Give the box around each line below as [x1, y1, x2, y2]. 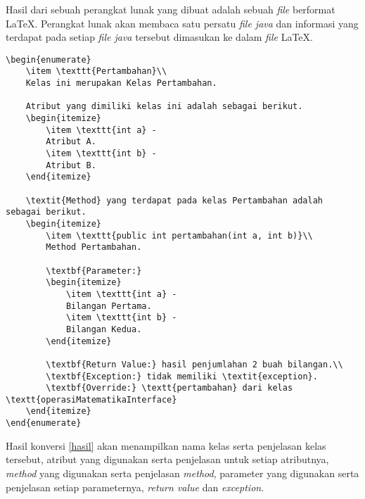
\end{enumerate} [6, 418, 82, 429]
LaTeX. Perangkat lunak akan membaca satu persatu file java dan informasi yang [6, 15, 359, 30]
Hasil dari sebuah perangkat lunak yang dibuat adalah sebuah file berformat [6, 2, 335, 16]
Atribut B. [46, 160, 96, 170]
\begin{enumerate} [6, 54, 91, 65]
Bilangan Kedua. [65, 324, 142, 334]
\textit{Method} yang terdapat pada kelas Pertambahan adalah [25, 195, 324, 206]
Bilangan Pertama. [65, 301, 152, 311]
